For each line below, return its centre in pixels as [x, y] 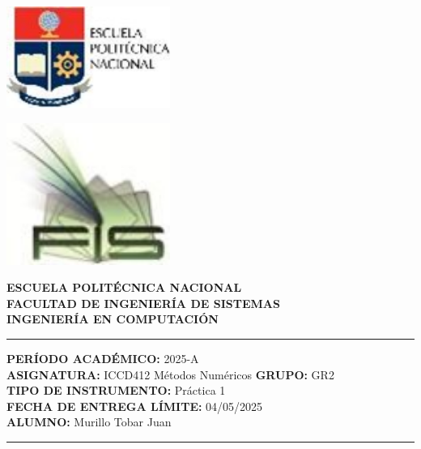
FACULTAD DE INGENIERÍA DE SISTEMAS [143, 303]
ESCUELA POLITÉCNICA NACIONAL [124, 287]
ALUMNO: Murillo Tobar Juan [89, 422]
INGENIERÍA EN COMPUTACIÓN [113, 319]
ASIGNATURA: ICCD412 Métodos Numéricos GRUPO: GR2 [170, 374]
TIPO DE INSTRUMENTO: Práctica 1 [116, 390]
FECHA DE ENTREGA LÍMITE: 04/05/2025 [135, 406]
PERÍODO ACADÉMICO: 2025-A [103, 358]
